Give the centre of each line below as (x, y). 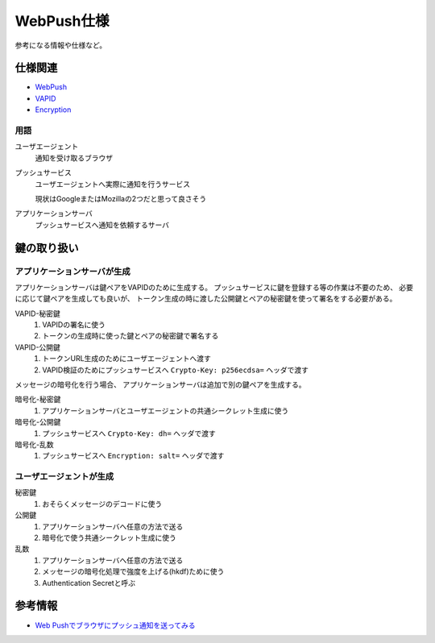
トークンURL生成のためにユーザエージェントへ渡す (126, 359)
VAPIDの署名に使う (74, 325)
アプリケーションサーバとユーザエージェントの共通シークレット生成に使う (166, 410)
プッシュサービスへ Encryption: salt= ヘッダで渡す (133, 456)
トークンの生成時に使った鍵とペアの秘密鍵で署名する (130, 336)
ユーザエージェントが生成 (64, 477)
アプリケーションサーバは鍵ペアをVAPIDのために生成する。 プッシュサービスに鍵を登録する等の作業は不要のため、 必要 (214, 287)
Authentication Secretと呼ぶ (89, 583)
